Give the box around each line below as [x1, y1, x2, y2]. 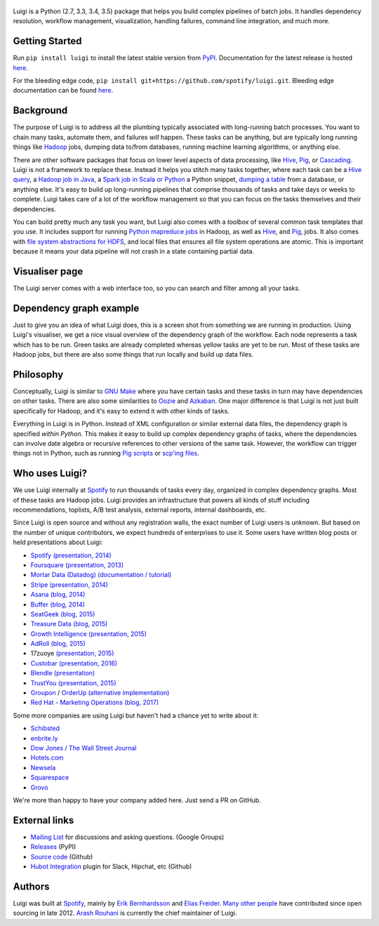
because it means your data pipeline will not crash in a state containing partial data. [13, 247, 255, 256]
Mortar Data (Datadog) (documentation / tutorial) [30, 571, 172, 579]
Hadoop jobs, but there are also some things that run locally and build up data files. [13, 350, 254, 359]
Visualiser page [13, 265, 84, 277]
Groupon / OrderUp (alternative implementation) [30, 689, 170, 697]
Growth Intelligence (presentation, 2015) [30, 629, 147, 638]
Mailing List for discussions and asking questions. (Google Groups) [30, 833, 225, 841]
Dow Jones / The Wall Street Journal [30, 743, 137, 752]
